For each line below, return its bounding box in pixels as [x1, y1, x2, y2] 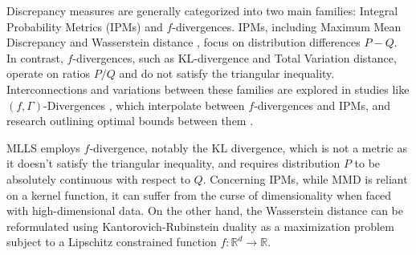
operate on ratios [6, 65, 90, 82]
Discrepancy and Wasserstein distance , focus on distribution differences [6, 34, 361, 51]
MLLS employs [6, 139, 80, 156]
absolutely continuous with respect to [6, 170, 190, 187]
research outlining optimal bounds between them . [6, 112, 254, 129]
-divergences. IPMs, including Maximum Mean [172, 18, 402, 34]
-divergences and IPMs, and [254, 96, 391, 113]
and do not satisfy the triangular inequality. [119, 65, 335, 82]
